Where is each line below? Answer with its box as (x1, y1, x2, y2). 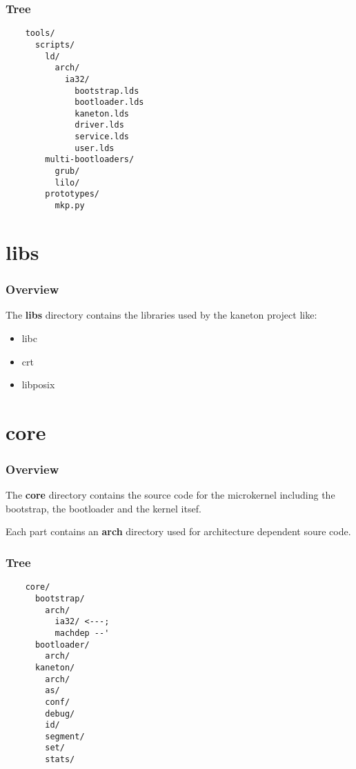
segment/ (45, 731, 85, 741)
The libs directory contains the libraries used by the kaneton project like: (6, 308, 317, 322)
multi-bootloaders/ (45, 154, 135, 165)
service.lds (75, 132, 129, 142)
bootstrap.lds (75, 86, 139, 96)
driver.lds (75, 120, 124, 130)
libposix (21, 377, 55, 392)
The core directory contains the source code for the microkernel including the (6, 488, 335, 502)
